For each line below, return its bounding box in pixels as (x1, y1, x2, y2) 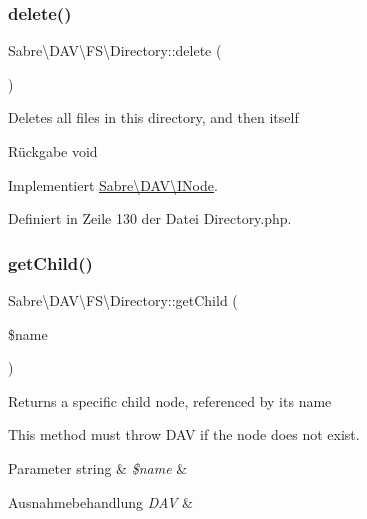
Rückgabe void (8, 141, 98, 161)
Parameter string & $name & (8, 457, 188, 478)
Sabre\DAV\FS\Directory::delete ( (8, 40, 222, 61)
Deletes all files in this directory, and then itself (8, 107, 299, 128)
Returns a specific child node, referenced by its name (8, 390, 332, 411)
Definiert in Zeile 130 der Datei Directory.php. (8, 208, 292, 229)
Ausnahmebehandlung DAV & (8, 491, 193, 512)
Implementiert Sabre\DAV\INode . (8, 174, 218, 195)
